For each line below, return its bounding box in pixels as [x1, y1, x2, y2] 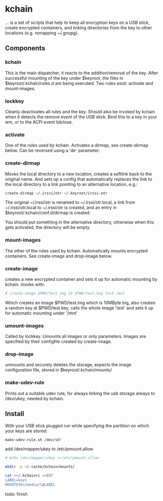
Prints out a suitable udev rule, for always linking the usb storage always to [5, 390, 155, 396]
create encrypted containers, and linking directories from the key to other [5, 24, 152, 30]
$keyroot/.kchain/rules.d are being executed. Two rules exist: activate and [5, 80, 153, 86]
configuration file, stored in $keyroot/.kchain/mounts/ [5, 367, 112, 373]
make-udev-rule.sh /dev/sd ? [5, 437, 62, 442]
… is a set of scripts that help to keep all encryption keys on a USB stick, [5, 20, 150, 25]
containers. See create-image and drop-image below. [5, 253, 112, 259]
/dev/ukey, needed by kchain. [5, 396, 64, 401]
